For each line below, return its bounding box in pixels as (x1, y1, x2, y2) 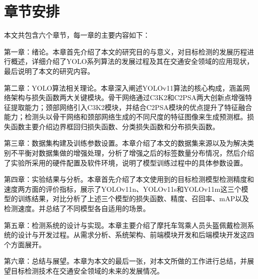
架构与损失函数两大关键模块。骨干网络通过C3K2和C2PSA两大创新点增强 (10, 92, 245, 103)
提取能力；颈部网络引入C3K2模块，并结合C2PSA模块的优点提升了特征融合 (10, 102, 252, 112)
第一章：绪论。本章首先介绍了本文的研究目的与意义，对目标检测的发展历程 (4, 46, 247, 56)
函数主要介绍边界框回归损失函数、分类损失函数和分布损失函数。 (10, 121, 219, 131)
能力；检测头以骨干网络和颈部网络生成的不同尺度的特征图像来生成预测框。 (4, 112, 247, 122)
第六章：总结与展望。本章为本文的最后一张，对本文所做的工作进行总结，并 (4, 256, 247, 266)
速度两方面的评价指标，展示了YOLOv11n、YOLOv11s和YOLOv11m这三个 (4, 183, 242, 194)
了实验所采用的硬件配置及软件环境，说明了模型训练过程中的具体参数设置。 (4, 157, 247, 167)
